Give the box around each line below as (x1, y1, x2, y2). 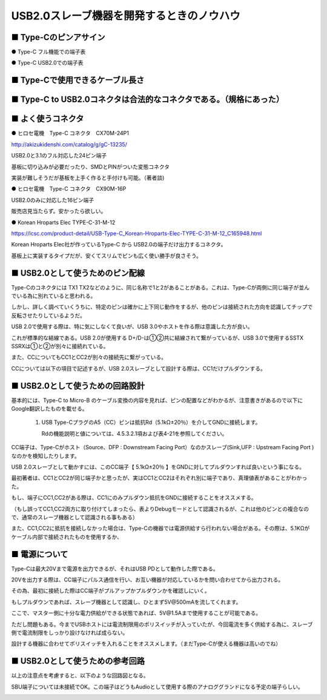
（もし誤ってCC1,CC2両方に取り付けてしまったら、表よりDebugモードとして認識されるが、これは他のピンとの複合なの (11, 505, 309, 512)
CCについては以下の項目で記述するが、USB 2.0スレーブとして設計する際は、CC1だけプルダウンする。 (11, 365, 266, 372)
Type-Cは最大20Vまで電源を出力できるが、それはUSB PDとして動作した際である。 (11, 565, 219, 572)
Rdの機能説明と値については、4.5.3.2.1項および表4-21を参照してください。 (41, 430, 228, 437)
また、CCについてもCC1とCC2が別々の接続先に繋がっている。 (11, 354, 167, 361)
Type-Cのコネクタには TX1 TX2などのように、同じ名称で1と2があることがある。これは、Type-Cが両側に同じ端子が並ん (11, 283, 310, 291)
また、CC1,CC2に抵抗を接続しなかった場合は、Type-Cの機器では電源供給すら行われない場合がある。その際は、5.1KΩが (11, 524, 310, 532)
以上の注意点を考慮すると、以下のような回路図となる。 (11, 672, 150, 679)
